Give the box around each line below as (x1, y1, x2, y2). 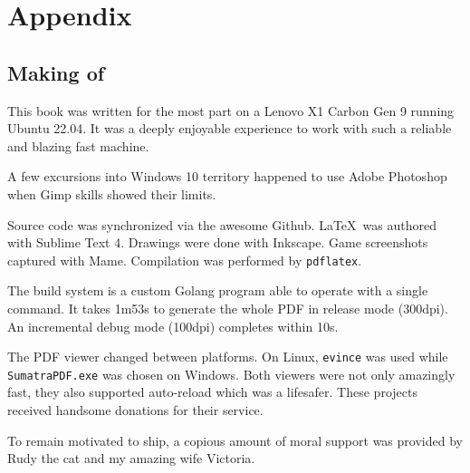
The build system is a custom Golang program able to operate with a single (7, 281, 428, 300)
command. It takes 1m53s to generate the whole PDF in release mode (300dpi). (7, 298, 448, 317)
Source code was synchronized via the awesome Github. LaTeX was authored (7, 215, 436, 234)
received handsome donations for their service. (7, 401, 264, 420)
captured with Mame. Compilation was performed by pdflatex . (7, 250, 362, 269)
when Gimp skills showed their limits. (7, 184, 216, 203)
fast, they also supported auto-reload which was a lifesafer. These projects (7, 382, 417, 401)
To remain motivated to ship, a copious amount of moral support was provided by (7, 430, 463, 449)
